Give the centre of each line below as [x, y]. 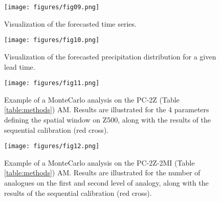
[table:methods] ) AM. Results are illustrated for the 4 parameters [107, 109]
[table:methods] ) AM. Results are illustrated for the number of [102, 173]
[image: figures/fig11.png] [52, 83]
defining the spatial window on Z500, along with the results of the [107, 119]
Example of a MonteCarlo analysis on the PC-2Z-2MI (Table [100, 162]
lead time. [20, 66]
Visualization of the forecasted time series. [70, 23]
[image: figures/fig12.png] [52, 146]
